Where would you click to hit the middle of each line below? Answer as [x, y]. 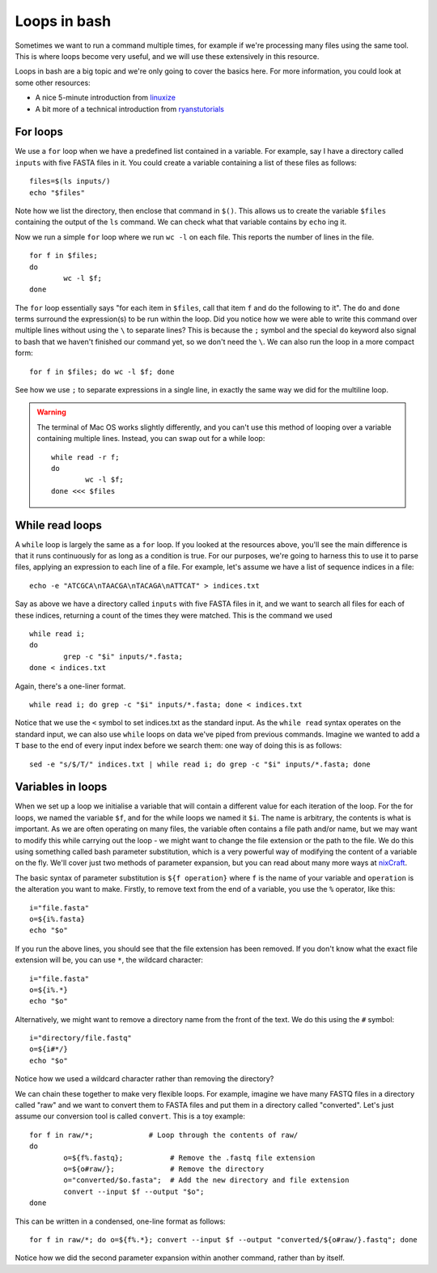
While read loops [59, 525]
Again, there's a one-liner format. [70, 686]
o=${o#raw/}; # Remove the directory [164, 1169]
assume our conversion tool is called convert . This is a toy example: [130, 1116]
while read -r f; [85, 457]
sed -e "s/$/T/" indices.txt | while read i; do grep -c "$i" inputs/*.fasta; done [200, 764]
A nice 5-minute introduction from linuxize [105, 98]
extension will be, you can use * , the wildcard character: [109, 960]
